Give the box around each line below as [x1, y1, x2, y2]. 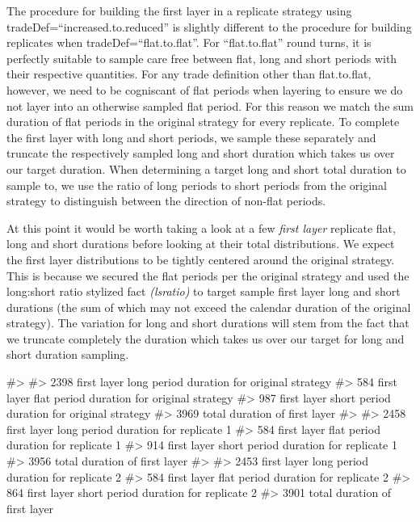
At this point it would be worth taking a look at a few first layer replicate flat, [6, 219, 396, 236]
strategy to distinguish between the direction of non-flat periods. [6, 192, 326, 209]
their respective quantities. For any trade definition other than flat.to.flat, [6, 65, 372, 82]
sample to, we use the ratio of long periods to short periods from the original [6, 176, 387, 193]
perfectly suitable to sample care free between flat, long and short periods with [6, 49, 397, 66]
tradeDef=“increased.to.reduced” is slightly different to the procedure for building [6, 18, 412, 35]
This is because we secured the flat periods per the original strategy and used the [6, 267, 409, 284]
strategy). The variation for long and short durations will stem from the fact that [6, 314, 409, 331]
